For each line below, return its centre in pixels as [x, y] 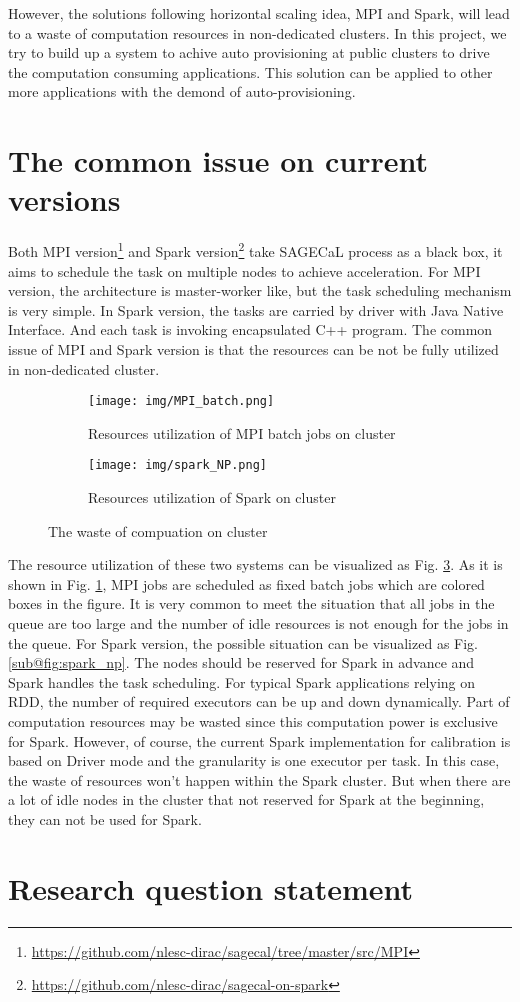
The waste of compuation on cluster [158, 530]
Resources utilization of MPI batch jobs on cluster [242, 432]
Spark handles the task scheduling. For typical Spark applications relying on [242, 681]
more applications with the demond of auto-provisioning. [182, 91]
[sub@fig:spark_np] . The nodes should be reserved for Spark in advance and [241, 662]
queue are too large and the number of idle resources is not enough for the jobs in [258, 622]
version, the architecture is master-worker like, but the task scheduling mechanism [260, 290]
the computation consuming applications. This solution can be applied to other [250, 71]
